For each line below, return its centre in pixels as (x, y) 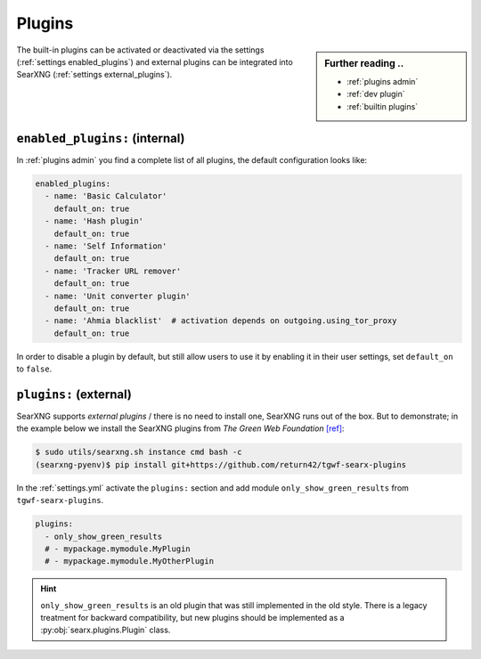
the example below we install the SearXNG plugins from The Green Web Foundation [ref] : (180, 428)
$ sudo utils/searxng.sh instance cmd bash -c (139, 452)
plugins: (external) (74, 394)
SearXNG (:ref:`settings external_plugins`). (94, 75)
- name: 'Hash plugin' (94, 221)
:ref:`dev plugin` (376, 94)
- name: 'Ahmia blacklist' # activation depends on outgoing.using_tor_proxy (221, 321)
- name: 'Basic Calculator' (106, 196)
